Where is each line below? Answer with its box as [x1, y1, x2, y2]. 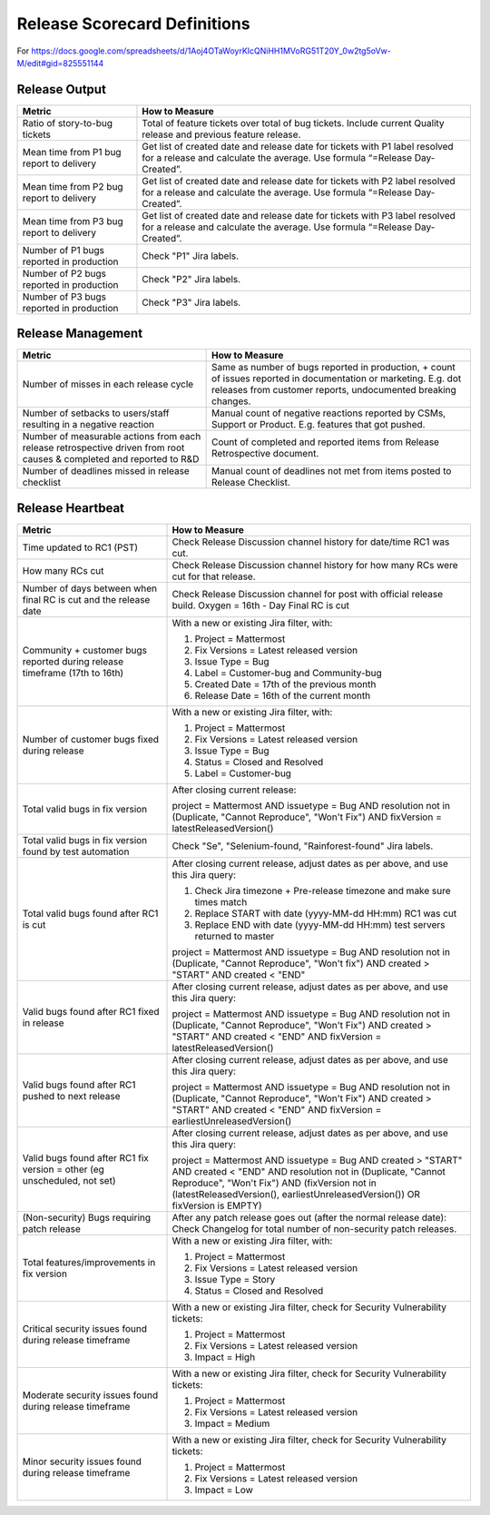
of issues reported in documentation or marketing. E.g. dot [211, 372, 462, 385]
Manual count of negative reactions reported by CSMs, [211, 407, 446, 419]
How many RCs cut [22, 564, 104, 576]
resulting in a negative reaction [22, 418, 154, 431]
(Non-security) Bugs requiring [22, 1211, 152, 1224]
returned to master [194, 930, 275, 942]
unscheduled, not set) [22, 1174, 117, 1186]
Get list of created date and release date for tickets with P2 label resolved [142, 174, 456, 187]
